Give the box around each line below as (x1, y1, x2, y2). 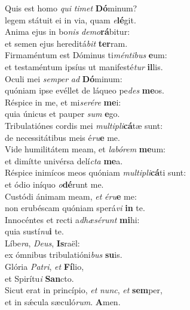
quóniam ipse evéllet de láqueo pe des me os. (5, 84, 165, 97)
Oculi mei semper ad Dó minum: (5, 72, 122, 85)
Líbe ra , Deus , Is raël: (5, 236, 80, 249)
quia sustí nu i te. (5, 225, 64, 237)
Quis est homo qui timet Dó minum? (5, 2, 137, 14)
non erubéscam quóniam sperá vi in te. (5, 201, 145, 214)
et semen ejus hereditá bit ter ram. (5, 37, 128, 49)
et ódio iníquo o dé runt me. (5, 177, 104, 190)
